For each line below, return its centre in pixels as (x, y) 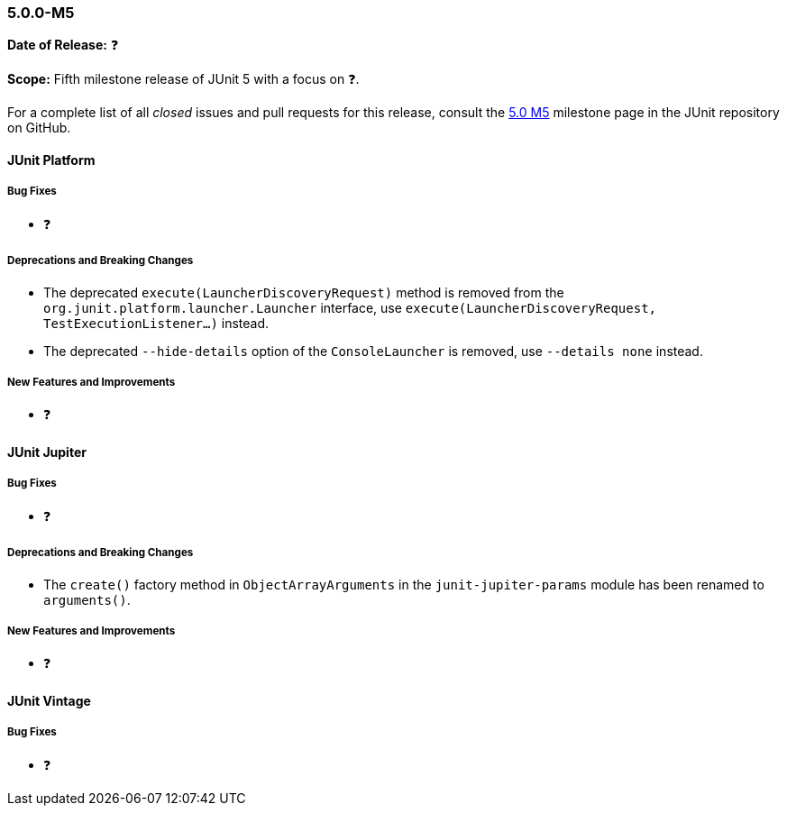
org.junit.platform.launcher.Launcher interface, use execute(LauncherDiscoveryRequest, (350, 307)
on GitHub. (39, 128)
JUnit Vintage (49, 700)
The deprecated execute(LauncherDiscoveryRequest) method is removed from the (304, 292)
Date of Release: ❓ (63, 45)
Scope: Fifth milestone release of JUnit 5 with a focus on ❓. (183, 79)
